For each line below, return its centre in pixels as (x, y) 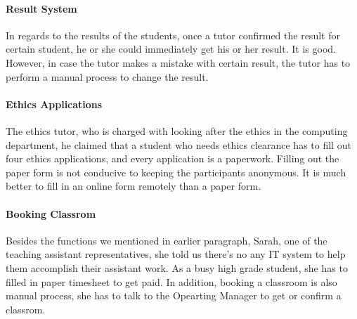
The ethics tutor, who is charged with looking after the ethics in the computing (177, 130)
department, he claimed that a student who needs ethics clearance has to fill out (178, 144)
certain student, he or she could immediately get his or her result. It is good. (171, 49)
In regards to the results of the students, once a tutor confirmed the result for (173, 35)
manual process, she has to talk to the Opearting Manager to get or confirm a (174, 295)
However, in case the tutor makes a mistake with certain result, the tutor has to (178, 62)
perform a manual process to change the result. (107, 76)
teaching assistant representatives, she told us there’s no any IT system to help (176, 254)
